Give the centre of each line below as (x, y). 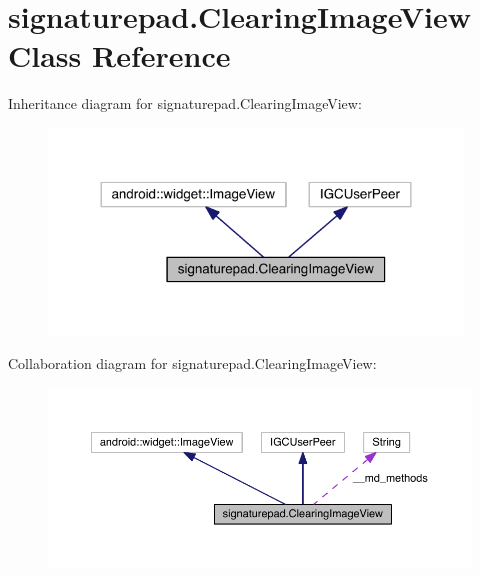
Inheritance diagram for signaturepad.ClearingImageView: (185, 103)
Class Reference (119, 55)
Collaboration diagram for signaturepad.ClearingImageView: (192, 363)
